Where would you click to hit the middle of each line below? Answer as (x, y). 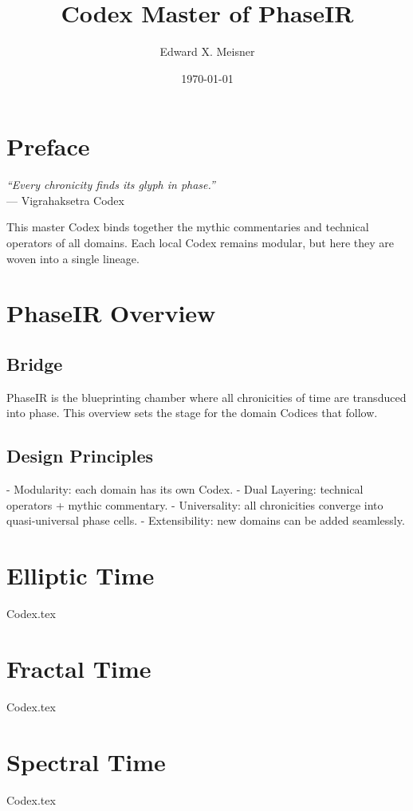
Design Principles (80, 456)
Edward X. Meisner (207, 51)
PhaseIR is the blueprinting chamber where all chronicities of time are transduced (206, 397)
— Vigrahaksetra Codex (65, 200)
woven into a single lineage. (73, 258)
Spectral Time (86, 761)
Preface (48, 146)
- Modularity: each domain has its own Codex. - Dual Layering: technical (185, 489)
